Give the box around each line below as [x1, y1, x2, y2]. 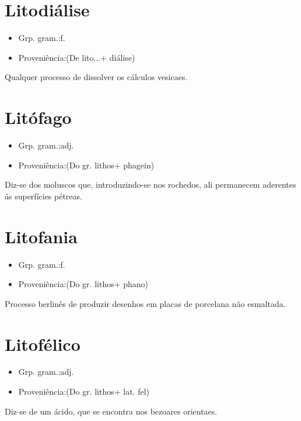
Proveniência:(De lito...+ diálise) [18, 51, 135, 63]
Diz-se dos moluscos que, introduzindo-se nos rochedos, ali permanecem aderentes [5, 178, 296, 191]
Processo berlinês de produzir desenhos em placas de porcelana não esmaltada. [5, 297, 286, 309]
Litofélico [5, 332, 80, 356]
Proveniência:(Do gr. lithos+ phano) [18, 278, 149, 290]
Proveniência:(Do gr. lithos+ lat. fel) [18, 385, 149, 398]
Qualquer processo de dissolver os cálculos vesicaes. [5, 71, 188, 83]
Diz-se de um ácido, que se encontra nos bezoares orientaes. [5, 405, 218, 417]
